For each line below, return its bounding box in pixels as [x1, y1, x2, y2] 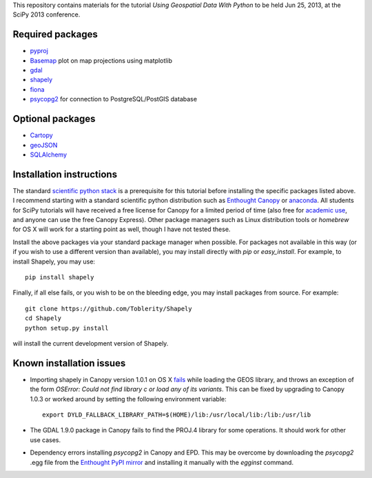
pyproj [30, 47, 48, 55]
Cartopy [30, 131, 53, 139]
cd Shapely [25, 315, 62, 322]
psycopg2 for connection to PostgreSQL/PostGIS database [30, 95, 198, 103]
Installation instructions [12, 168, 117, 180]
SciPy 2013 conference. [12, 10, 81, 19]
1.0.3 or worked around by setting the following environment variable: [30, 395, 227, 403]
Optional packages [12, 113, 96, 125]
